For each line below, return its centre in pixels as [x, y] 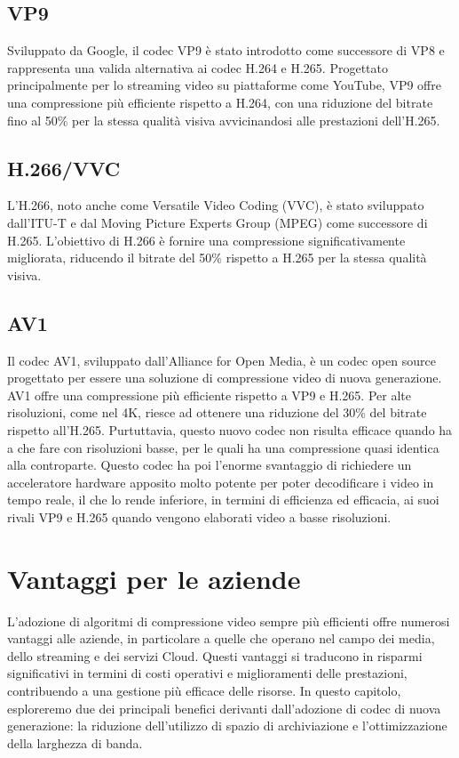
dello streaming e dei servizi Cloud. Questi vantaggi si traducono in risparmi [215, 655]
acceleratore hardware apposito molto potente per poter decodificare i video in [221, 482]
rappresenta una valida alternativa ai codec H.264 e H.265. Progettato [198, 67]
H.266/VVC [64, 168]
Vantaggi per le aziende [154, 578]
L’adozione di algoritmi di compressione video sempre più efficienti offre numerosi [229, 621]
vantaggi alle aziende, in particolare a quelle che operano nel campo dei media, [221, 638]
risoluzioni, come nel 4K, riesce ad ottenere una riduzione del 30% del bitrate [217, 412]
